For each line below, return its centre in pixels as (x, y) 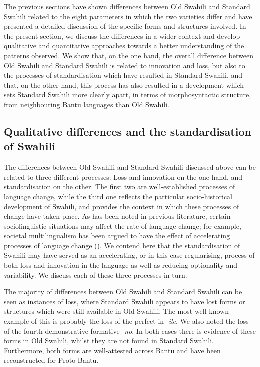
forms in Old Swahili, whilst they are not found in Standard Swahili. (109, 341)
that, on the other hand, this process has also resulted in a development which (124, 84)
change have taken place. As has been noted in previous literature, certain (117, 216)
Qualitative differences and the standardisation (128, 131)
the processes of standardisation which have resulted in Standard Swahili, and (123, 75)
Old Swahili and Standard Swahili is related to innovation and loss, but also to (125, 65)
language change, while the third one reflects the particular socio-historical (118, 196)
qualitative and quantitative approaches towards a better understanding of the (124, 45)
